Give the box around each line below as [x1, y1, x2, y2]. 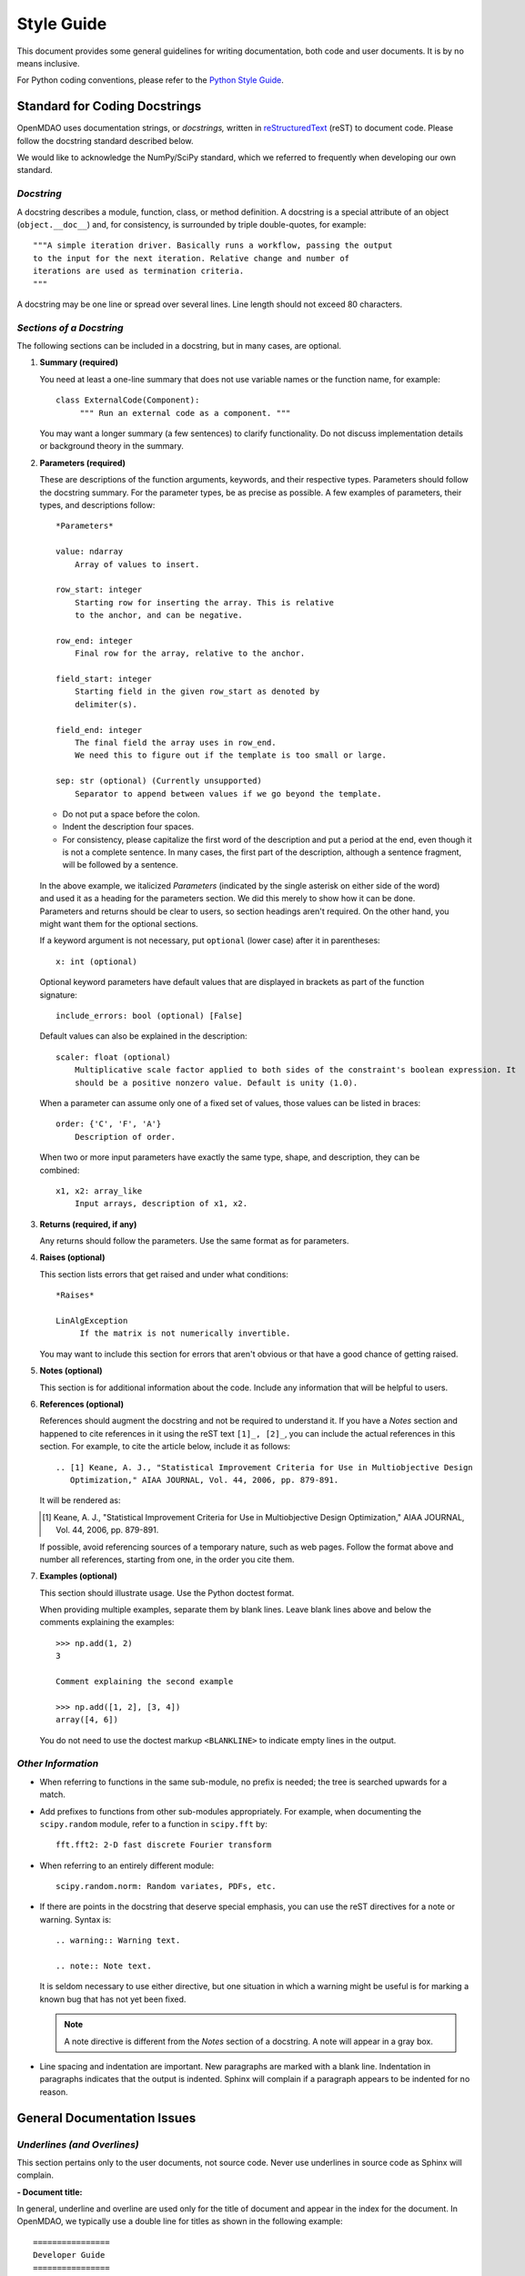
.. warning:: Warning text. [56, 1936, 181, 1946]
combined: [39, 1164, 80, 1175]
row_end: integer [56, 635, 133, 645]
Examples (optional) [39, 1570, 117, 1581]
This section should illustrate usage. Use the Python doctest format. [39, 1587, 295, 1598]
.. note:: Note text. [56, 1961, 152, 1971]
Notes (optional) [39, 1366, 104, 1377]
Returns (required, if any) [39, 1218, 137, 1229]
